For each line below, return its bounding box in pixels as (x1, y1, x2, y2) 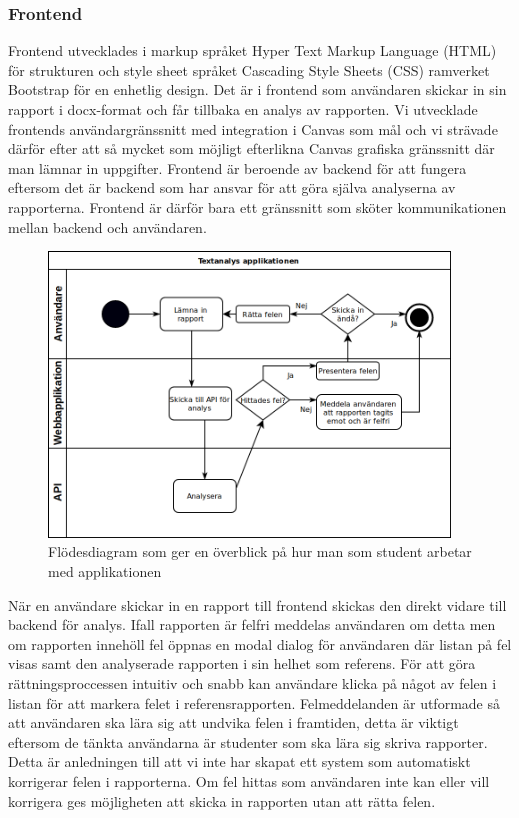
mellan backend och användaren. (8, 216, 207, 237)
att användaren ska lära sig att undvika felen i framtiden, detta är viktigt (8, 712, 459, 733)
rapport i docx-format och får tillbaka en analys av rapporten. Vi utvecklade (8, 99, 478, 119)
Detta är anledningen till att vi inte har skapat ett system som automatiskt (8, 751, 471, 772)
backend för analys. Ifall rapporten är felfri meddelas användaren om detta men (8, 614, 496, 635)
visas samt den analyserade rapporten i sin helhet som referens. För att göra (8, 653, 476, 674)
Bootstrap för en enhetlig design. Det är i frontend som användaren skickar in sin (8, 79, 507, 100)
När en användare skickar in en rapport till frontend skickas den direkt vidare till (8, 594, 507, 615)
